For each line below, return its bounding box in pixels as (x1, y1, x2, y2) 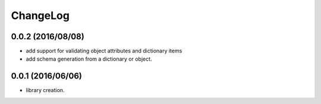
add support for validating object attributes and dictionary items (26, 48, 182, 55)
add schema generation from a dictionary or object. (26, 55, 152, 62)
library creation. (26, 87, 65, 94)
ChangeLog (11, 9, 70, 22)
